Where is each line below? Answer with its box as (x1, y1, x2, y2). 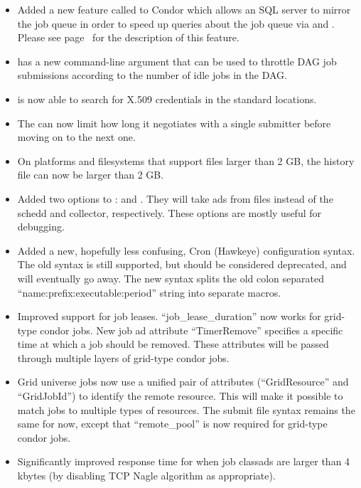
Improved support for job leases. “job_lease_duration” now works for (17, 309, 321, 324)
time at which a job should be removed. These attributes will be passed (17, 336, 329, 351)
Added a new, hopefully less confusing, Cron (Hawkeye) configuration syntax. (17, 243, 355, 258)
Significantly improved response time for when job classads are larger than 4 (17, 454, 350, 469)
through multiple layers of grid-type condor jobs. (17, 350, 230, 365)
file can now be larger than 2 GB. (17, 167, 164, 182)
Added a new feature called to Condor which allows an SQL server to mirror (17, 2, 351, 16)
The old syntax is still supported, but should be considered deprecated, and (17, 257, 347, 272)
